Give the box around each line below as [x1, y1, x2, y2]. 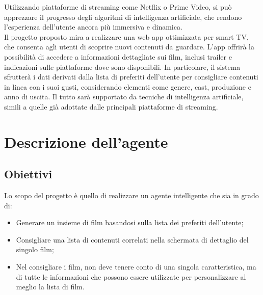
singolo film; [16, 244, 54, 255]
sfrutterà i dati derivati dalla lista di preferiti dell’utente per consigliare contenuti [4, 71, 258, 82]
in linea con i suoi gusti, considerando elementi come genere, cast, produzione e [4, 81, 251, 92]
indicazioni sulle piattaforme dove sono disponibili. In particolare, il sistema [4, 61, 241, 72]
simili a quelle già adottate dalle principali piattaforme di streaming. [4, 101, 218, 112]
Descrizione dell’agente [4, 131, 168, 152]
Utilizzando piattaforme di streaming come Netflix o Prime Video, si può [4, 2, 232, 12]
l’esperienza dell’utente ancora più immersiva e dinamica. [4, 21, 182, 32]
